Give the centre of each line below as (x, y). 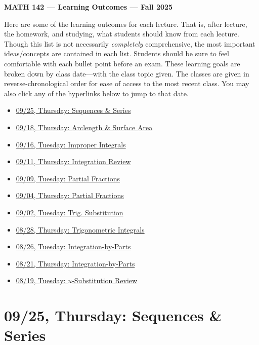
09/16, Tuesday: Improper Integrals (71, 144)
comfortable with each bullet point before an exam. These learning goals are (122, 63)
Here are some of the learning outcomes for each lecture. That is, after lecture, (126, 24)
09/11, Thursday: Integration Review (73, 161)
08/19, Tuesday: (41, 280)
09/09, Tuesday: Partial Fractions (68, 178)
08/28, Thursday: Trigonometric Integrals (80, 229)
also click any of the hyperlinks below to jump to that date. (96, 93)
